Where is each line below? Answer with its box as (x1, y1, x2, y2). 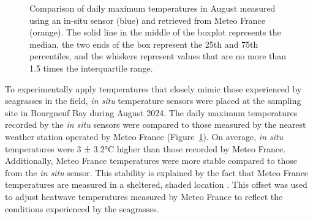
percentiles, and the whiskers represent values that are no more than (29, 50, 287, 62)
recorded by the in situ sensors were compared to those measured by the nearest (5, 118, 306, 131)
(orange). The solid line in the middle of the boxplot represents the (29, 26, 281, 39)
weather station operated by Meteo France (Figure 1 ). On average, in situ (5, 130, 284, 143)
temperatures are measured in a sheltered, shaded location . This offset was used (5, 178, 307, 191)
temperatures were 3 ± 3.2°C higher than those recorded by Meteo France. (5, 142, 286, 155)
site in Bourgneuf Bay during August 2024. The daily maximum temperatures (5, 106, 298, 119)
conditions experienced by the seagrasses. (5, 202, 159, 215)
